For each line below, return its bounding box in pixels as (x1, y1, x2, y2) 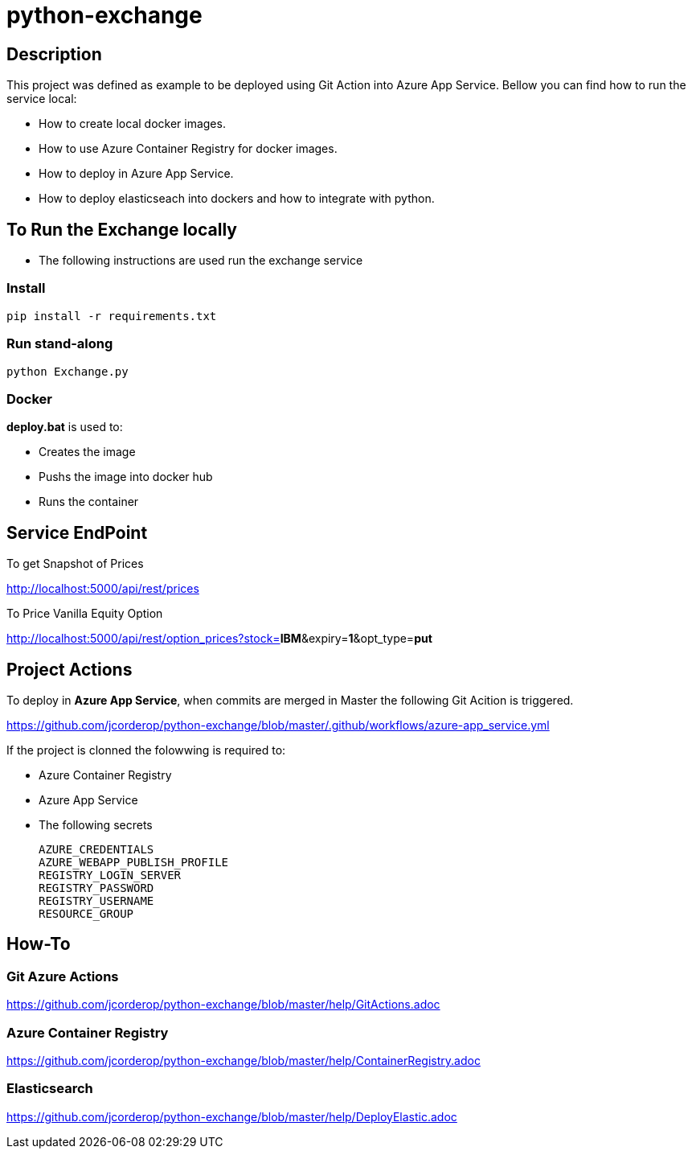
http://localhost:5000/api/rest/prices (6, 582, 199, 596)
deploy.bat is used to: (6, 420, 123, 434)
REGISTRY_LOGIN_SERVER (39, 868, 182, 882)
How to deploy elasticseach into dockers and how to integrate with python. (39, 191, 435, 206)
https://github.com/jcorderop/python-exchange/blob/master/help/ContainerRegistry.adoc (6, 1053, 481, 1067)
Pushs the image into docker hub (39, 470, 213, 484)
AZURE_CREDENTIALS (39, 842, 154, 856)
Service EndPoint (6, 522, 148, 543)
